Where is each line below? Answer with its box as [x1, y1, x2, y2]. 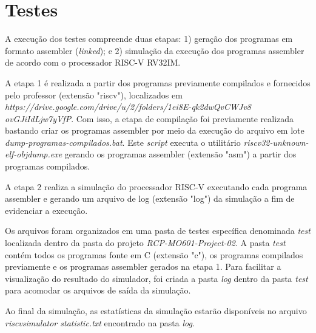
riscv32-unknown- [243, 136, 309, 148]
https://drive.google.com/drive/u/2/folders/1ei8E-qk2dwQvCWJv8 [5, 100, 251, 113]
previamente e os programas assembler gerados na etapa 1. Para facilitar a [5, 260, 281, 273]
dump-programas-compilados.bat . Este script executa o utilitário [5, 136, 241, 148]
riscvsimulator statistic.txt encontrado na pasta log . [5, 316, 195, 329]
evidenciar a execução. [5, 204, 88, 216]
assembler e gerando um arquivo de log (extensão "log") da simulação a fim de [5, 192, 295, 205]
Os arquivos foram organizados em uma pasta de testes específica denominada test [5, 224, 311, 237]
